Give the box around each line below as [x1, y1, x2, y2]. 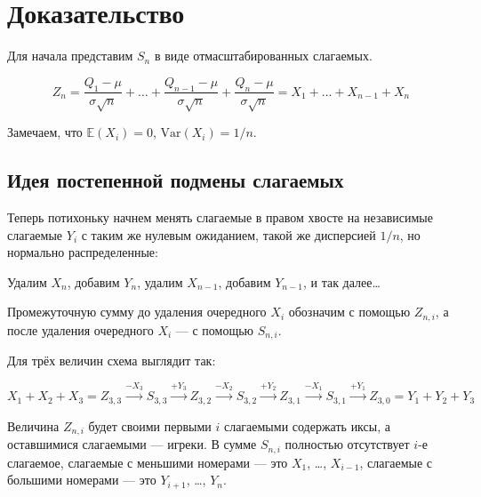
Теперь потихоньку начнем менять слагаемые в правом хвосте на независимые [7, 208, 433, 227]
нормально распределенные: [7, 243, 158, 261]
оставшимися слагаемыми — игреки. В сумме [7, 435, 257, 453]
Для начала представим [7, 46, 133, 65]
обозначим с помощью [288, 302, 411, 321]
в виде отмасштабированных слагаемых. [154, 46, 373, 65]
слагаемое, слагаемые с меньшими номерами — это [7, 453, 288, 471]
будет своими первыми [88, 416, 212, 435]
